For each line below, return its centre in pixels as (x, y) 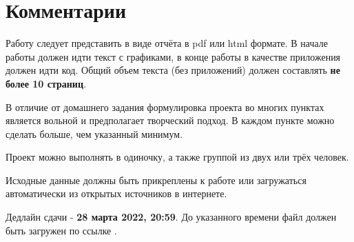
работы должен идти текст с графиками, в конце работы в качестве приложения (173, 56)
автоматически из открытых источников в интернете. (116, 193)
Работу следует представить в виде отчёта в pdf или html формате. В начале (167, 43)
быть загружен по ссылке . (61, 230)
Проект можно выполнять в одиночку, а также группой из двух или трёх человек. (177, 157)
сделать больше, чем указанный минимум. (94, 133)
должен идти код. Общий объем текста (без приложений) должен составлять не (173, 70)
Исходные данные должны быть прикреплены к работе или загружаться (156, 180)
